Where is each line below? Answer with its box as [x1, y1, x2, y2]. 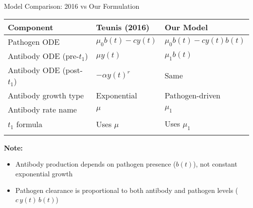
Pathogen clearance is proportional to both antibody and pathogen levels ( [15, 185, 238, 195]
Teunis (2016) [96, 21, 150, 33]
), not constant [193, 159, 237, 169]
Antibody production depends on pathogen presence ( [15, 159, 176, 169]
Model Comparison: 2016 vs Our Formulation [4, 1, 140, 11]
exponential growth [15, 168, 73, 178]
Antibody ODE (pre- [8, 50, 79, 61]
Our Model [164, 21, 208, 33]
